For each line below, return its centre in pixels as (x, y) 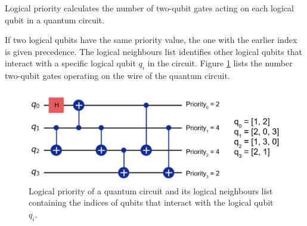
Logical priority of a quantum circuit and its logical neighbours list (151, 190)
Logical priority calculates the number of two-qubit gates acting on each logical (150, 8)
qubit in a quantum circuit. (55, 19)
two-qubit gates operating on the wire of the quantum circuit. (117, 76)
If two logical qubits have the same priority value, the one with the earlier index (151, 40)
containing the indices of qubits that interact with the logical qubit (151, 202)
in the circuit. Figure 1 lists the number (220, 63)
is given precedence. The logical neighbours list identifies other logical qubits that (154, 51)
